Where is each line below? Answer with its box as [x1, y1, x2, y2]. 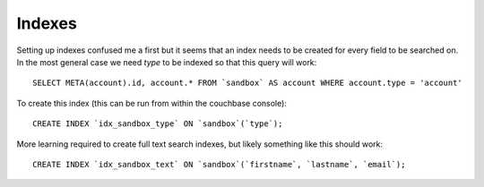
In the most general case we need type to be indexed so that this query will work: [16, 56, 317, 67]
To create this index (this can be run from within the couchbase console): [16, 98, 287, 108]
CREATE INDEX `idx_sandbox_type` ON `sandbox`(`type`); [32, 119, 283, 129]
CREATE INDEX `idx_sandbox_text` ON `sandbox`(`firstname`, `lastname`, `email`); [32, 159, 406, 169]
